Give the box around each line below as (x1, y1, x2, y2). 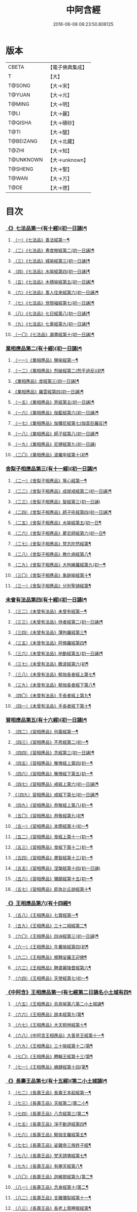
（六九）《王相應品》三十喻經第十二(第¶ (12, 1043, 93, 1049)
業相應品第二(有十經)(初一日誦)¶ (5, 345, 82, 352)
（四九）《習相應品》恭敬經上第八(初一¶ (12, 802, 93, 808)
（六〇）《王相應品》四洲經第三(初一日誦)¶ (12, 933, 99, 939)
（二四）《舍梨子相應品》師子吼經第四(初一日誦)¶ (12, 509, 112, 515)
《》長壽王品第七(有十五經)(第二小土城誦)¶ (5, 1077, 107, 1084)
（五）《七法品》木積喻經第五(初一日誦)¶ (12, 279, 95, 285)
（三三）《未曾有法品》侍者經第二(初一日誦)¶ (12, 619, 103, 625)
